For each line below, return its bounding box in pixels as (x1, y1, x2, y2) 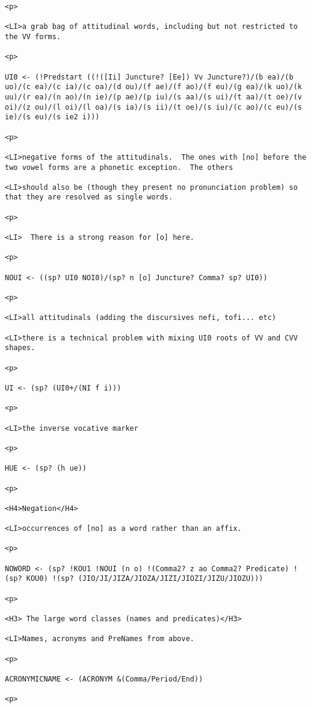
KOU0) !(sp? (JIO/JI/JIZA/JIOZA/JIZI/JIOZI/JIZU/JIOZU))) (26, 574, 263, 583)
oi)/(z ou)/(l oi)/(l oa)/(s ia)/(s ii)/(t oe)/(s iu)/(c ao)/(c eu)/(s (5, 102, 302, 111)
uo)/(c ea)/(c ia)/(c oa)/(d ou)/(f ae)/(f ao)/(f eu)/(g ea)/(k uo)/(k (5, 83, 302, 92)
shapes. (5, 343, 35, 352)
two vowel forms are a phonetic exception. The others (5, 163, 233, 172)
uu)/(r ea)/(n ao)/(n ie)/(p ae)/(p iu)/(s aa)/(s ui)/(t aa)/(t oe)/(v (5, 92, 302, 101)
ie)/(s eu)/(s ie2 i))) (5, 113, 100, 122)
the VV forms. (5, 32, 61, 41)
